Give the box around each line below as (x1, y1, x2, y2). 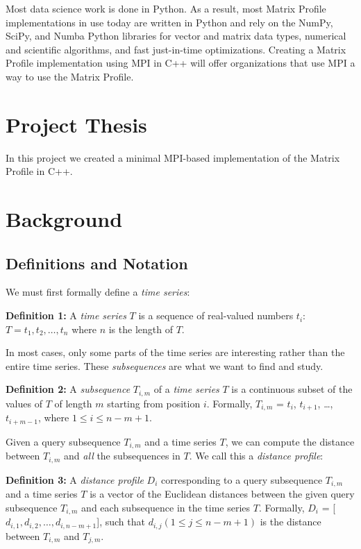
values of (6, 396, 42, 410)
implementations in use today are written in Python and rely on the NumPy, (6, 15, 333, 29)
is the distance (260, 514, 321, 529)
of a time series (153, 382, 219, 396)
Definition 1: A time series (6, 308, 126, 323)
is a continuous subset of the (231, 382, 353, 396)
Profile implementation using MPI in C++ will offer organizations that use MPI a (6, 56, 355, 70)
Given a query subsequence (6, 434, 121, 448)
